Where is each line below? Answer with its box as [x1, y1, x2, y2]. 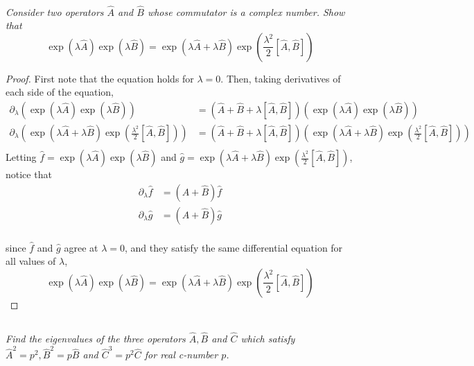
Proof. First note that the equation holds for [6, 71, 194, 85]
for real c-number [144, 347, 218, 362]
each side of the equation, [6, 85, 114, 99]
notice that [6, 167, 52, 182]
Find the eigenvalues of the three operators [6, 331, 186, 346]
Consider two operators [6, 4, 104, 19]
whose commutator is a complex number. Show [147, 4, 345, 19]
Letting [6, 150, 37, 164]
